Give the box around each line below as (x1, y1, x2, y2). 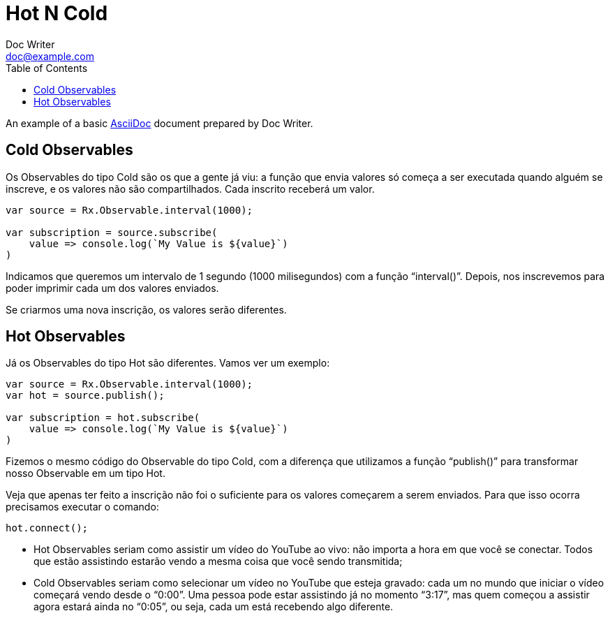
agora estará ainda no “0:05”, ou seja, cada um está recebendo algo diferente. (34, 601, 394, 613)
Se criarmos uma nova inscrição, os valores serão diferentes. (6, 303, 287, 316)
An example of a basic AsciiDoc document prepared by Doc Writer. (6, 117, 313, 129)
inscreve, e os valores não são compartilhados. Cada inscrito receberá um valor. (6, 182, 375, 195)
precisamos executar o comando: (6, 501, 159, 513)
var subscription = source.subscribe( (6, 226, 218, 238)
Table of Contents (6, 61, 88, 74)
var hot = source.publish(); (6, 390, 165, 402)
